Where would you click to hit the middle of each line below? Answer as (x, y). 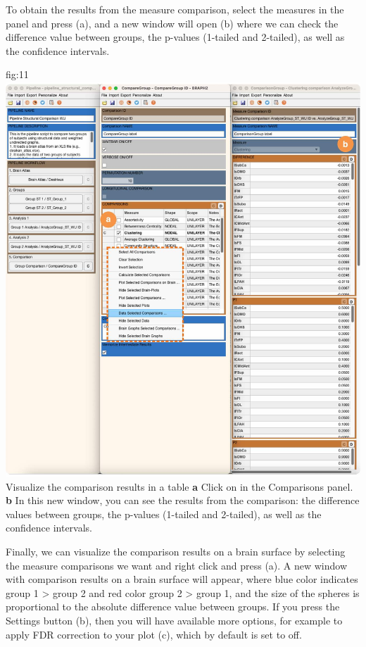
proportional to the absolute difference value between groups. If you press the (173, 607)
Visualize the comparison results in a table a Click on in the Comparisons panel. (179, 486)
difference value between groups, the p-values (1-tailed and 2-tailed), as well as (175, 37)
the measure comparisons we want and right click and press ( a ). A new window (177, 565)
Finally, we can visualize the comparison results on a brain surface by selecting (176, 551)
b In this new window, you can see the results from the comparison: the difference (183, 500)
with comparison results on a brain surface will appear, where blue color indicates (182, 579)
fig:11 (17, 74)
